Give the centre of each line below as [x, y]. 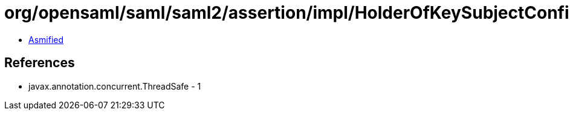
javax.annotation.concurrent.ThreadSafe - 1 [115, 86]
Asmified [46, 39]
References [40, 63]
